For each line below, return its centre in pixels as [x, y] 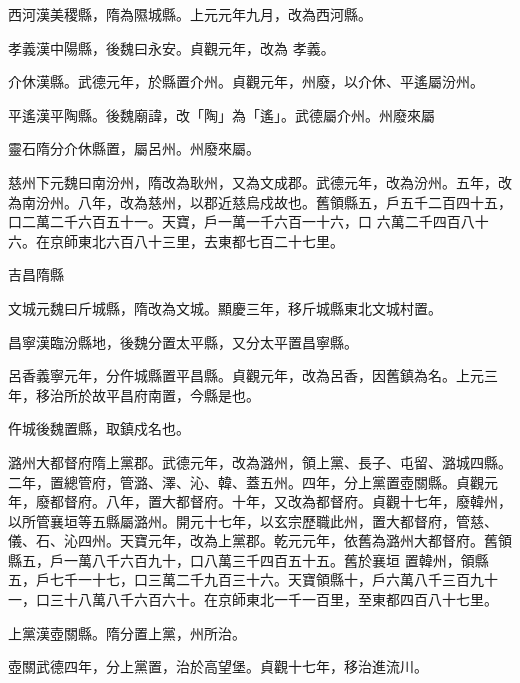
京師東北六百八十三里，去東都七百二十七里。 [196, 240]
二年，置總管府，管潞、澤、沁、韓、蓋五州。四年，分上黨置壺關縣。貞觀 [246, 481]
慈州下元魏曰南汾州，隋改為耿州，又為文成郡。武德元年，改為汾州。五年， [253, 181]
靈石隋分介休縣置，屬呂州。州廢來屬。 [134, 148]
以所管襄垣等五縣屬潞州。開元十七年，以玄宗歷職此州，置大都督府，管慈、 [253, 520]
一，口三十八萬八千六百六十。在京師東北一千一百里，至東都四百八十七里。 [253, 599]
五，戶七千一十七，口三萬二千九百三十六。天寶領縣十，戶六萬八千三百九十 [253, 579]
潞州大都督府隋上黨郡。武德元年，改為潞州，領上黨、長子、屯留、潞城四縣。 [260, 461]
